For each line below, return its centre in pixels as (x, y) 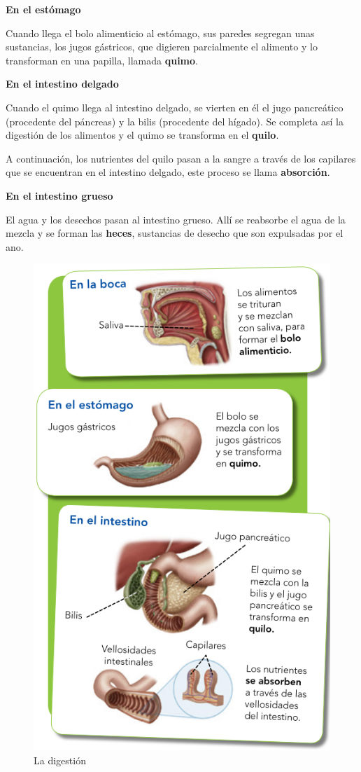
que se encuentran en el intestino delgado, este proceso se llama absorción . (168, 172)
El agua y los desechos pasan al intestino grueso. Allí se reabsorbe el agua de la (176, 219)
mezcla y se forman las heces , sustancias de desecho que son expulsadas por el (175, 233)
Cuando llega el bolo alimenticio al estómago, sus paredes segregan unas (160, 33)
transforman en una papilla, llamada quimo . (102, 60)
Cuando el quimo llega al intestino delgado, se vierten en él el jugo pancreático (175, 107)
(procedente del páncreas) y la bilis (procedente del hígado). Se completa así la (175, 121)
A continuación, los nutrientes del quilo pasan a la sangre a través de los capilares (181, 158)
